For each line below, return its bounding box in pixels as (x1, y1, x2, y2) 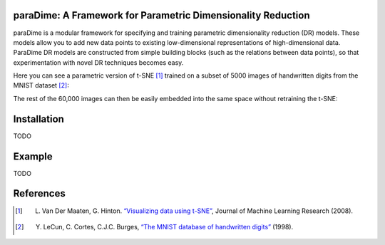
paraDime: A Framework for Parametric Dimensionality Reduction (13, 9, 310, 21)
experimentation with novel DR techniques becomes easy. (13, 58, 184, 67)
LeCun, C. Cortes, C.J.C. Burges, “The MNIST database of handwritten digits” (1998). (43, 222, 294, 231)
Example (13, 150, 53, 162)
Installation (13, 113, 64, 125)
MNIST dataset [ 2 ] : (13, 81, 69, 90)
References (13, 187, 66, 199)
